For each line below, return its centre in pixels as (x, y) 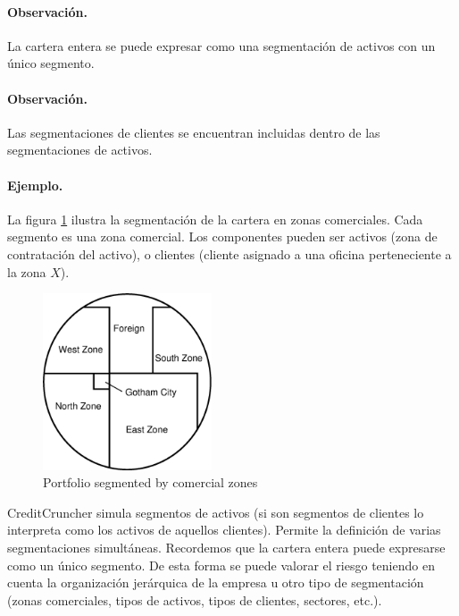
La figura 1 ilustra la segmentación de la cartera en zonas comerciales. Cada (215, 219)
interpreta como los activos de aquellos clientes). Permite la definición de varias (224, 530)
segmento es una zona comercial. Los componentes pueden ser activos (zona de (222, 236)
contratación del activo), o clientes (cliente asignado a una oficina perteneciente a (229, 253)
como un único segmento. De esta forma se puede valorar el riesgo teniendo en (221, 565)
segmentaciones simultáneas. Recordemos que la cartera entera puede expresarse (226, 547)
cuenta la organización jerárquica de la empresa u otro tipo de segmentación (216, 582)
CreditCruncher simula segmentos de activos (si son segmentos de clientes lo (216, 512)
